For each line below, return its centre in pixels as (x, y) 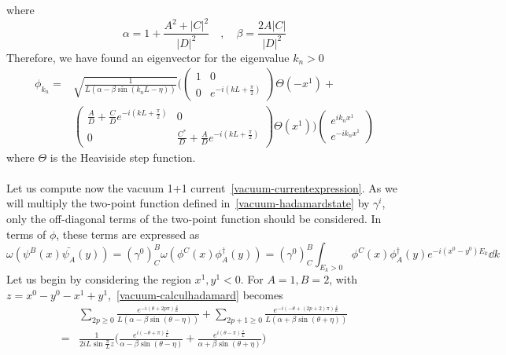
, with (343, 279)
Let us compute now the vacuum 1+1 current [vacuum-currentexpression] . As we (202, 187)
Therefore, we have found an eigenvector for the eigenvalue (148, 57)
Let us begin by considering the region (99, 279)
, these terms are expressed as (128, 234)
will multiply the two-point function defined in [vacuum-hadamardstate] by (188, 203)
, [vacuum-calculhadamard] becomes (196, 294)
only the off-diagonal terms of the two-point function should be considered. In (194, 218)
